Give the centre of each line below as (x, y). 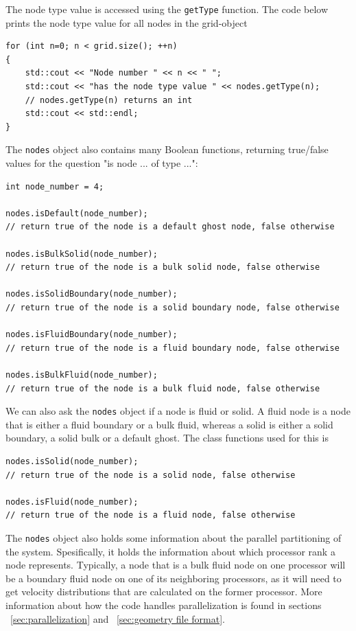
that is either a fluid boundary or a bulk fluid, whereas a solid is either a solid (169, 424)
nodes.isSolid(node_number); (72, 461)
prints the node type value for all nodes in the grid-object (127, 22)
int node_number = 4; (55, 186)
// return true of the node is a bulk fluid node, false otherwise (163, 388)
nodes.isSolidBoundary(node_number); (92, 294)
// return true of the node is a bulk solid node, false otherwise (163, 267)
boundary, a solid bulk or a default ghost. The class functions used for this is (167, 438)
